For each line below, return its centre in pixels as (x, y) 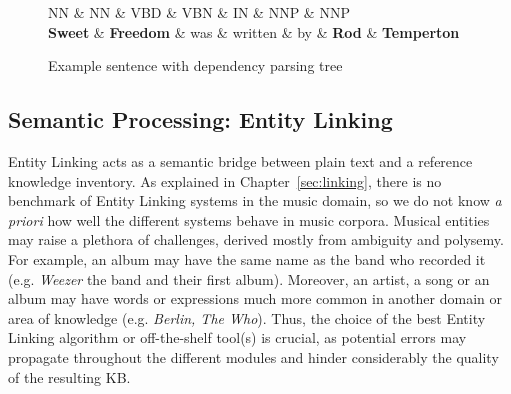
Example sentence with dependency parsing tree (195, 65)
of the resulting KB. (69, 376)
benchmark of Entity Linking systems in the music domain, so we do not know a (255, 200)
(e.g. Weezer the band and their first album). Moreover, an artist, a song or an (249, 278)
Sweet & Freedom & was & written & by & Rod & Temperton (254, 31)
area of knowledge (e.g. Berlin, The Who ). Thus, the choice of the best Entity (247, 317)
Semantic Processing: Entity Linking (200, 119)
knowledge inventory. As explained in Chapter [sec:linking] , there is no (225, 180)
